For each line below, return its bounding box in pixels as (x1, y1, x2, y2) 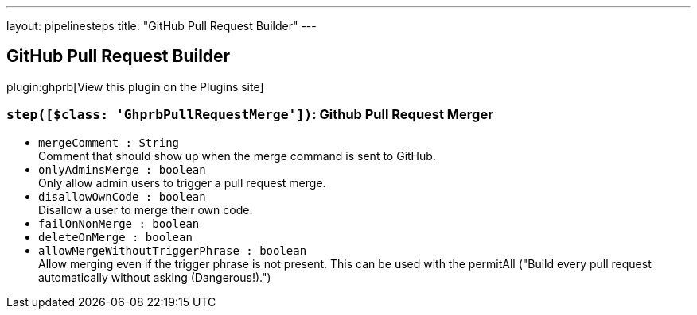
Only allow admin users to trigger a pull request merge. (38, 175, 326, 190)
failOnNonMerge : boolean (38, 217, 200, 230)
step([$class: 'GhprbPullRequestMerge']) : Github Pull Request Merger (6, 106, 493, 123)
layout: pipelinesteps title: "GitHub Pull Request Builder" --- (6, 19, 317, 33)
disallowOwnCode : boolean (38, 190, 206, 203)
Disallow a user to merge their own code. (38, 202, 253, 217)
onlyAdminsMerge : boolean (38, 163, 206, 176)
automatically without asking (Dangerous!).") (38, 270, 271, 284)
